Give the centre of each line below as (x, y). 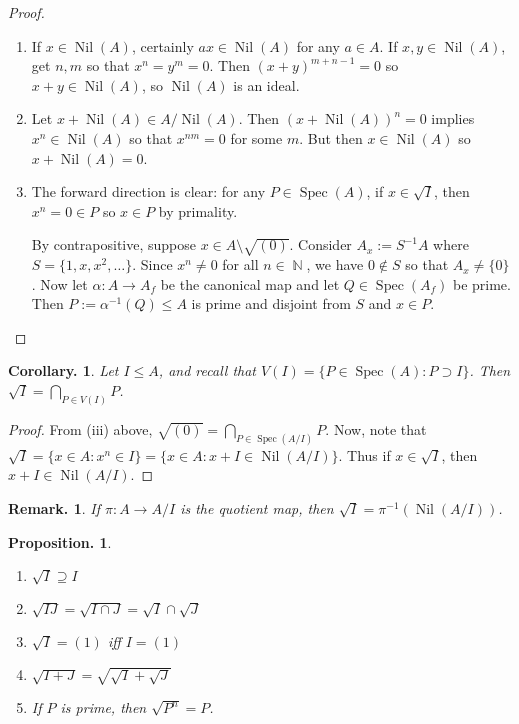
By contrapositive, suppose (113, 244)
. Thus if (364, 454)
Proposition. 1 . (60, 541)
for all (240, 264)
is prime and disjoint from (271, 303)
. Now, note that (376, 428)
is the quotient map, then (257, 507)
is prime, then (103, 707)
